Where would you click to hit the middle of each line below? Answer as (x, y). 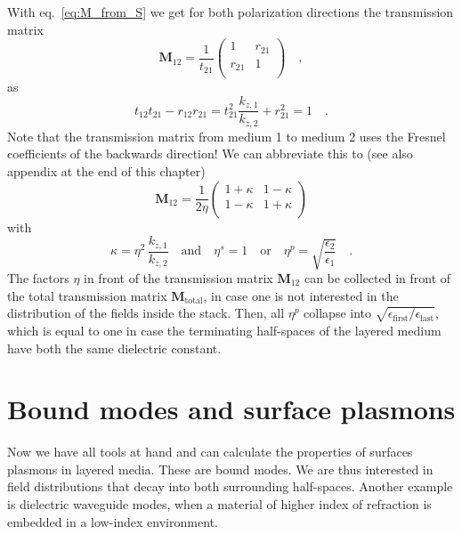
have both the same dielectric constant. (114, 348)
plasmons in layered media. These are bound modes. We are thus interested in (220, 469)
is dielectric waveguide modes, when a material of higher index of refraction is (219, 504)
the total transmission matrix (87, 295)
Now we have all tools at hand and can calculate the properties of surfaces (210, 452)
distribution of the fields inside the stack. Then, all (146, 313)
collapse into (338, 313)
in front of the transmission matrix (178, 277)
